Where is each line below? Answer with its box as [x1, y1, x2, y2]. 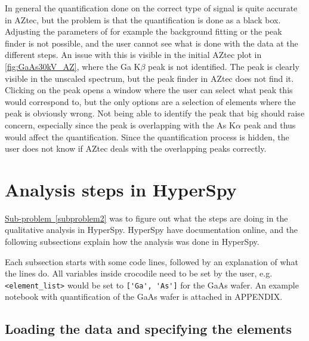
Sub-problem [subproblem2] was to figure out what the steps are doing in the [5, 211, 288, 224]
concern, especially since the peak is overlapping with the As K [5, 118, 236, 131]
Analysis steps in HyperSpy [5, 177, 237, 201]
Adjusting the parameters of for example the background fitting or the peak [5, 25, 282, 38]
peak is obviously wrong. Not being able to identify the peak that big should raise [5, 107, 305, 119]
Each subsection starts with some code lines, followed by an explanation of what [5, 255, 298, 268]
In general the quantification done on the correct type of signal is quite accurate [5, 2, 298, 14]
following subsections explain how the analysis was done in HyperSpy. [5, 235, 259, 248]
